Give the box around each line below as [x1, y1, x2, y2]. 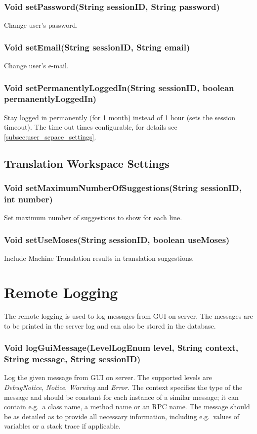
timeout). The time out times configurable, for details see [4, 122, 177, 132]
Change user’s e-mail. [4, 60, 69, 71]
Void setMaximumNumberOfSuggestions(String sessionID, [4, 182, 242, 194]
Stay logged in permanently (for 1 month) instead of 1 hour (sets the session [4, 112, 236, 122]
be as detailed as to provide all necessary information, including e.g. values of [4, 411, 240, 421]
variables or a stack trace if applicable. [4, 421, 121, 431]
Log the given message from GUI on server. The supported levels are [4, 372, 212, 383]
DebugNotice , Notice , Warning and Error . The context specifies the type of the [4, 382, 243, 392]
